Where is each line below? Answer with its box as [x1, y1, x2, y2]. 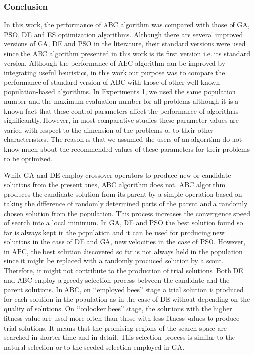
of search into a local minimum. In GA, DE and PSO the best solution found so [4, 217, 243, 228]
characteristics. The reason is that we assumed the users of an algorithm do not [4, 134, 242, 144]
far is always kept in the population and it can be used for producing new [4, 227, 225, 237]
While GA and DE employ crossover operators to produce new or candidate [4, 170, 231, 180]
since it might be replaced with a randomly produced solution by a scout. [4, 256, 224, 266]
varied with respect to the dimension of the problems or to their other [4, 124, 213, 135]
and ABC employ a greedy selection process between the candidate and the [4, 275, 230, 285]
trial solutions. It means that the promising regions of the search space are [4, 322, 227, 333]
